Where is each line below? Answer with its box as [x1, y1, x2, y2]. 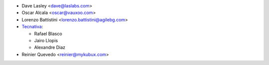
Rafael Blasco [34, 30, 62, 37]
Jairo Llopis [34, 37, 58, 43]
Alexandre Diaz [34, 45, 66, 51]
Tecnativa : [21, 24, 43, 30]
